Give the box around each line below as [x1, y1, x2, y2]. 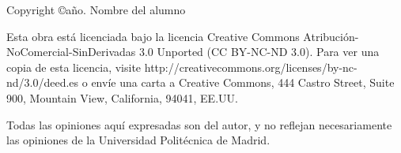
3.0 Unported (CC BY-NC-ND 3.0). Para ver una [138, 43, 380, 60]
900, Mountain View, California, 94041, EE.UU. [6, 89, 238, 106]
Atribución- [303, 28, 359, 44]
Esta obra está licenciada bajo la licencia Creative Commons [6, 28, 300, 44]
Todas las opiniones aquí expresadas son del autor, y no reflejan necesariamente [6, 116, 392, 132]
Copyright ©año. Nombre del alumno [6, 2, 186, 17]
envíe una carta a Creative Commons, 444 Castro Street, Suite [91, 74, 395, 91]
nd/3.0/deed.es [6, 74, 79, 91]
